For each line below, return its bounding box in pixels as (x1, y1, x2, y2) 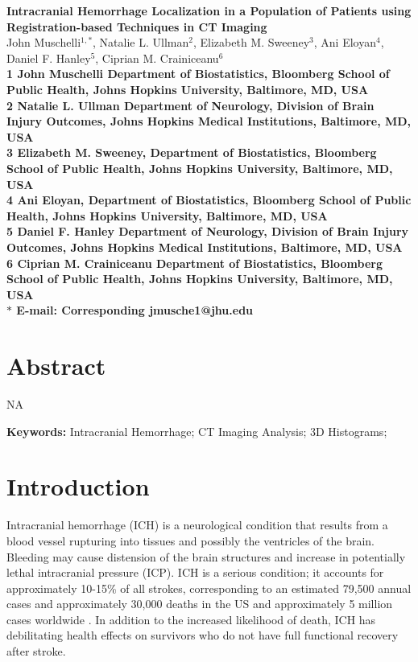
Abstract (6, 349, 106, 382)
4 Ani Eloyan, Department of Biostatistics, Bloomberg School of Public (6, 191, 412, 208)
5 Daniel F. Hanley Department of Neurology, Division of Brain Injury (6, 223, 409, 240)
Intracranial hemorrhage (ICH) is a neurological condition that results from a (6, 516, 388, 533)
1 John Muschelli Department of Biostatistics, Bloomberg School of (6, 65, 390, 82)
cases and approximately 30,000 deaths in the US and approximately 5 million (6, 595, 393, 612)
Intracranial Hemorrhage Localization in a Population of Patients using (6, 2, 412, 19)
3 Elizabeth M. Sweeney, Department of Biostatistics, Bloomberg (6, 144, 377, 161)
